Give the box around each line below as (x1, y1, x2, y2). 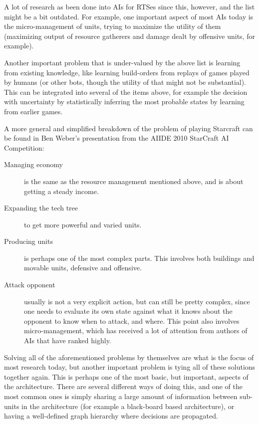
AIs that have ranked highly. (24, 335, 111, 346)
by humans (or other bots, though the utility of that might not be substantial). (4, 77, 247, 87)
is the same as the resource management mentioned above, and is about (24, 176, 244, 186)
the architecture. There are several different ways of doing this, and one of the (4, 381, 243, 392)
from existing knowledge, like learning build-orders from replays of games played (4, 67, 250, 77)
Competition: (4, 142, 44, 153)
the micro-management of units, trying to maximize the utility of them (4, 21, 221, 31)
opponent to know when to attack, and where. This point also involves (24, 315, 240, 326)
